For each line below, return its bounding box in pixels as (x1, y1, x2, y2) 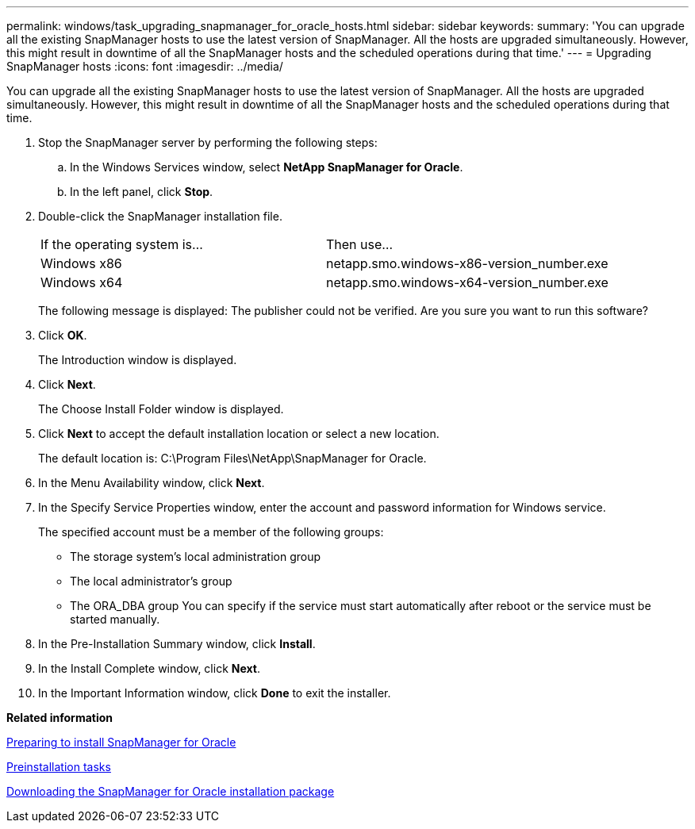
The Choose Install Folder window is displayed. (38, 402, 284, 416)
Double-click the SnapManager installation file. (38, 209, 282, 223)
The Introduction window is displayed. (38, 353, 237, 367)
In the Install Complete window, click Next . (38, 662, 260, 675)
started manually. (70, 612, 160, 626)
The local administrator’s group (70, 574, 232, 588)
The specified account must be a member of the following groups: (38, 525, 384, 539)
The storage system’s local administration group (70, 550, 321, 563)
